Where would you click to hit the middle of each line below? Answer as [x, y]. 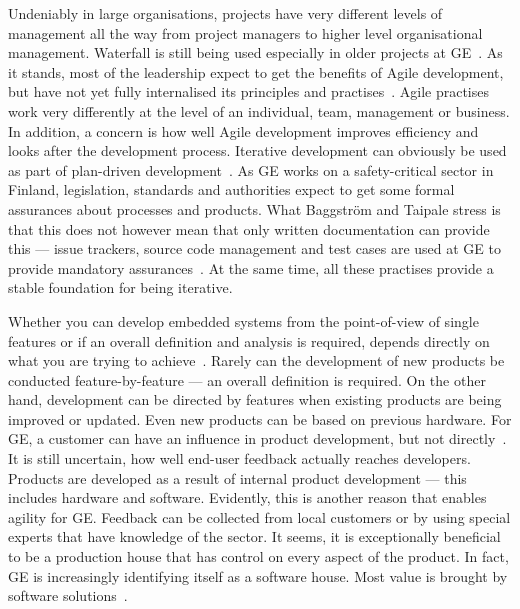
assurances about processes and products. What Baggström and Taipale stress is [254, 208]
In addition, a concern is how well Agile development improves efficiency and [243, 130]
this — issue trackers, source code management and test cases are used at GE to [254, 248]
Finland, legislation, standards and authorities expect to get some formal [231, 189]
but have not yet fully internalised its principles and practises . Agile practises [248, 91]
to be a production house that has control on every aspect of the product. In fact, [258, 556]
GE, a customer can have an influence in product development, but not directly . [257, 438]
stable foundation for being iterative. [120, 287]
